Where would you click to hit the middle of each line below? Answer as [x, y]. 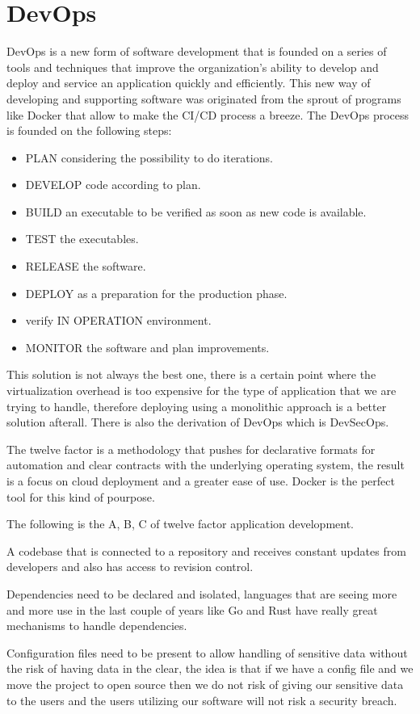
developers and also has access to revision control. [130, 567]
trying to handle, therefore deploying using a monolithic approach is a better [197, 406]
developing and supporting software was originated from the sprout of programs [204, 98]
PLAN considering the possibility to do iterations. [149, 157]
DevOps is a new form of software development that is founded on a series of [197, 51]
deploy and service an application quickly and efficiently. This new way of [189, 83]
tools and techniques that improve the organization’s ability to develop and [193, 67]
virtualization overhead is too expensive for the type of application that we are [202, 391]
